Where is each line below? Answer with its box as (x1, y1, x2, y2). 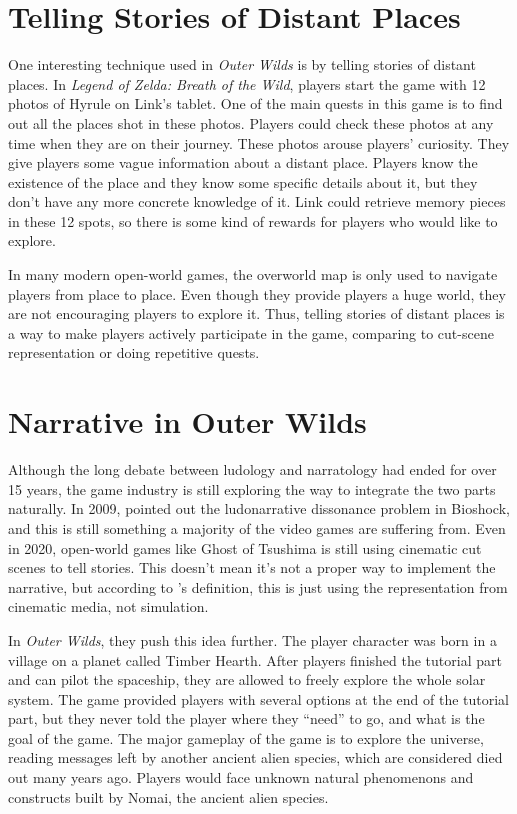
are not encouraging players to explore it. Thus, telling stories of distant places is (8, 303, 505, 324)
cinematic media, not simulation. (8, 596, 209, 617)
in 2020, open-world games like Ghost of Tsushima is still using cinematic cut (8, 537, 482, 558)
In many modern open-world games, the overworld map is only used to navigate (8, 264, 498, 285)
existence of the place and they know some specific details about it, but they (8, 171, 478, 192)
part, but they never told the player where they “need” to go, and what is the (8, 708, 485, 729)
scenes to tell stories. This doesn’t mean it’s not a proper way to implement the (8, 557, 496, 578)
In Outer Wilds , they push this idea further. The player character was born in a (8, 629, 497, 650)
